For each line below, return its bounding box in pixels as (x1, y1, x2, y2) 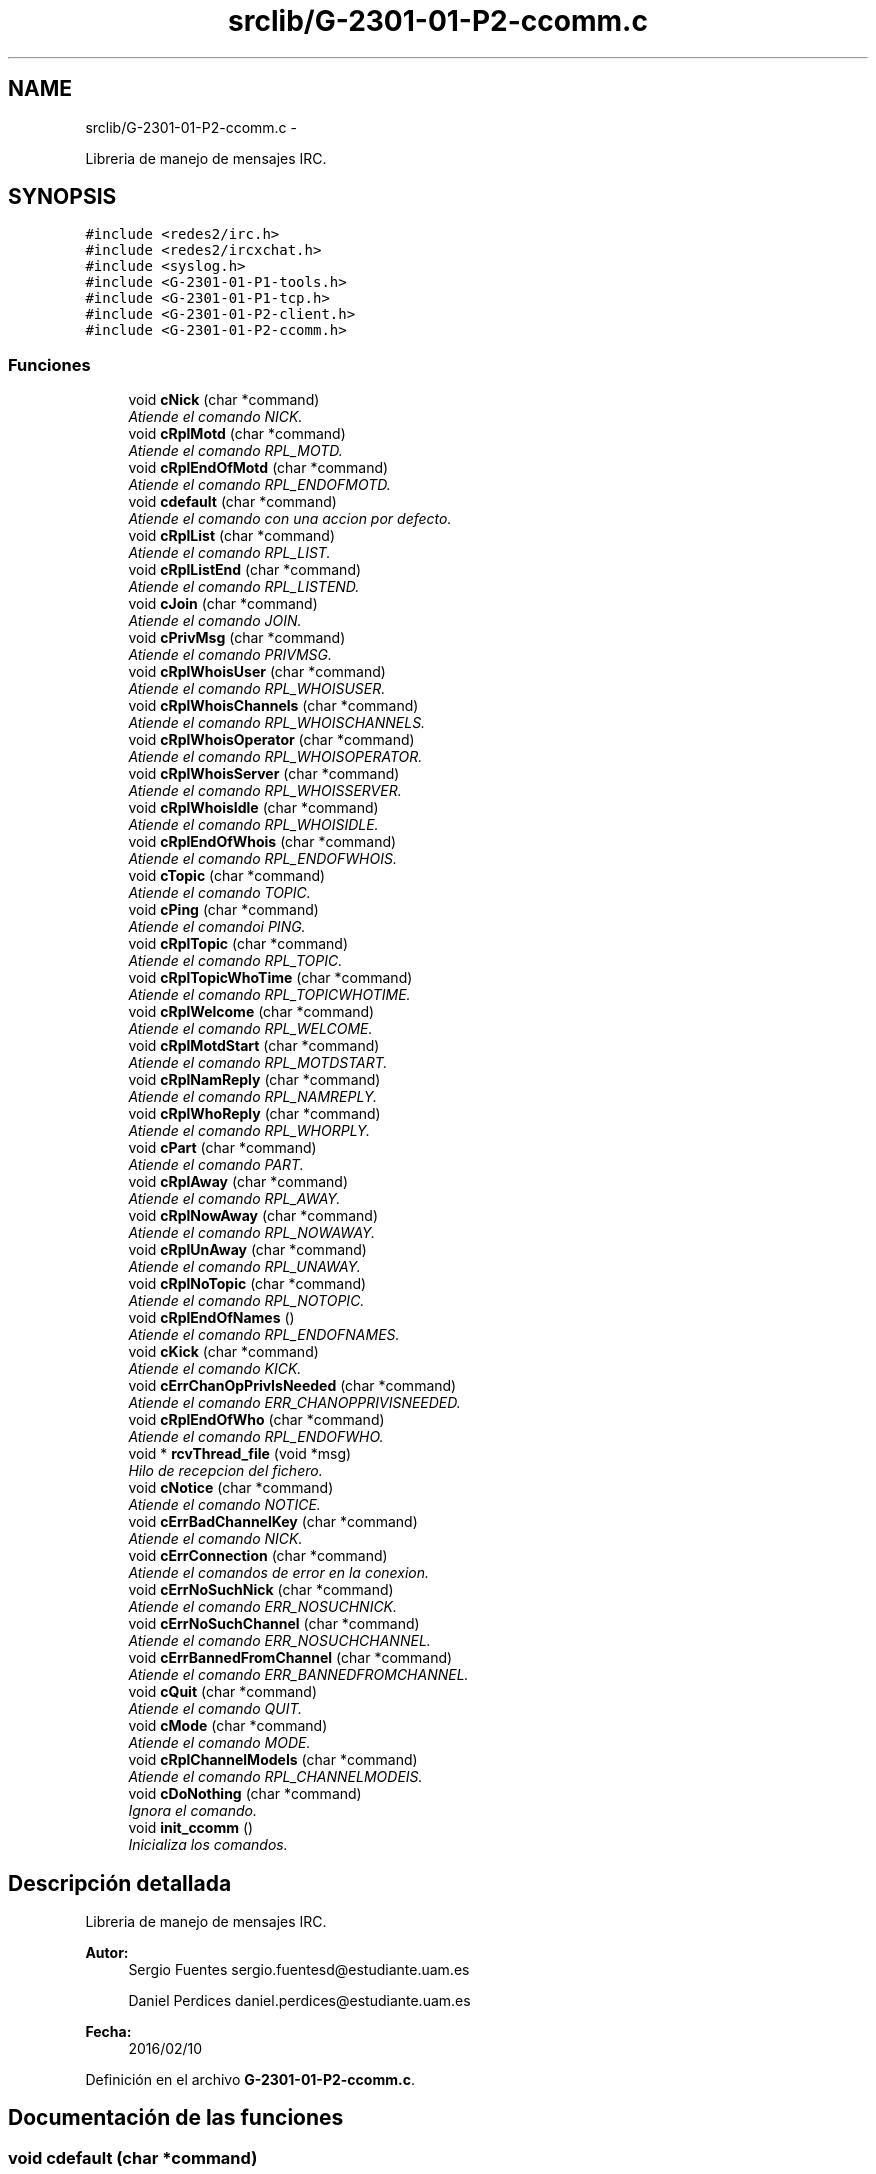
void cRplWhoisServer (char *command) (128, 765, 400, 783)
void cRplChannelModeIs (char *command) (128, 1751, 418, 1769)
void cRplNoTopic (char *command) (128, 1275, 367, 1293)
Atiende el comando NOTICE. (128, 1496, 321, 1514)
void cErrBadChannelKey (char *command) (128, 1513, 418, 1531)
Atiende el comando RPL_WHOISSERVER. (128, 782, 402, 800)
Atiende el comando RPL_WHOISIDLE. (128, 816, 379, 834)
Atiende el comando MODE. (128, 1734, 311, 1752)
